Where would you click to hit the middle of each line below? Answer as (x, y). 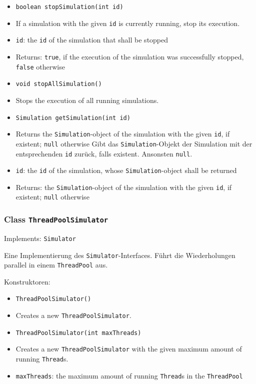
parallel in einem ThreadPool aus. (56, 265)
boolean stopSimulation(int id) (69, 7)
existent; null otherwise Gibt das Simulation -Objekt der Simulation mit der (134, 143)
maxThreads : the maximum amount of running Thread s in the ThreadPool (129, 375)
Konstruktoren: (27, 281)
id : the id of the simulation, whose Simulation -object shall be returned (126, 170)
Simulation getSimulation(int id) (73, 118)
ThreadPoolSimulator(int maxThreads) (78, 333)
